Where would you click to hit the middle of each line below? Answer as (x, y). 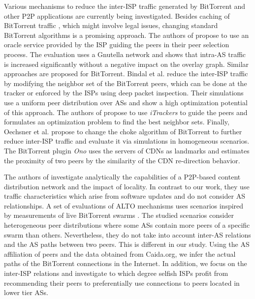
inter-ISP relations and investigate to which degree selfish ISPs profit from (116, 273)
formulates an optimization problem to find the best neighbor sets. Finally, (117, 122)
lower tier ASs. (26, 292)
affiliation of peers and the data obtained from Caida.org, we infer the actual (120, 254)
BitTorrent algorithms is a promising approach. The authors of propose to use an (127, 35)
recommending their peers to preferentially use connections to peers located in (122, 283)
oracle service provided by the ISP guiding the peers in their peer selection (117, 45)
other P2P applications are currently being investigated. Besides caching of (117, 15)
